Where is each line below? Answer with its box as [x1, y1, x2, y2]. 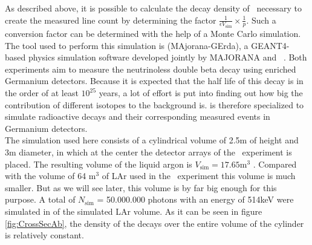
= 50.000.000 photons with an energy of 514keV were [97, 193, 294, 206]
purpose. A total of [5, 193, 76, 206]
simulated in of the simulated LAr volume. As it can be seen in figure [5, 204, 262, 217]
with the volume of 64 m [5, 169, 96, 182]
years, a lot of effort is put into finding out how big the [99, 87, 303, 99]
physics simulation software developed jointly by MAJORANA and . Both [28, 51, 307, 64]
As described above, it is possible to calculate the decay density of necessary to [5, 2, 302, 14]
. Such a [246, 13, 276, 26]
